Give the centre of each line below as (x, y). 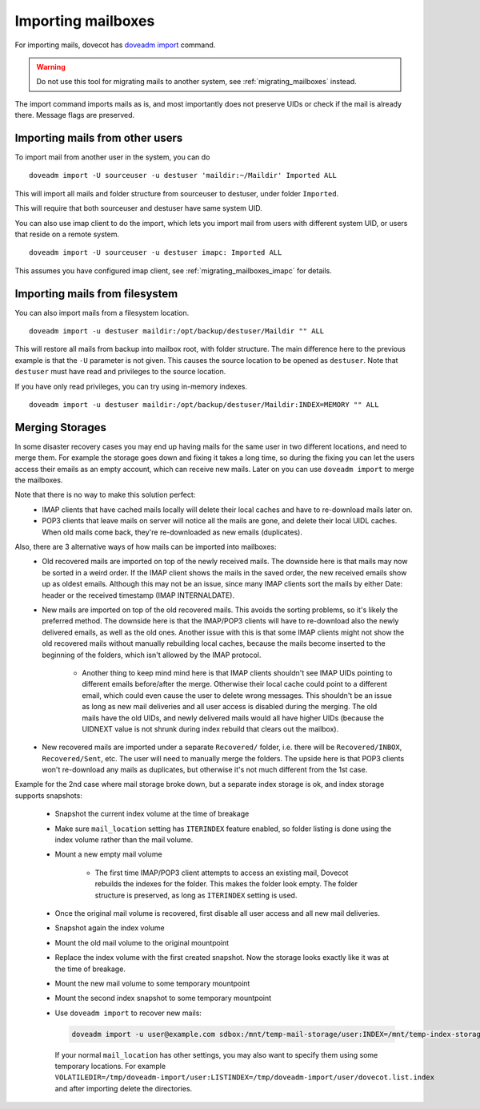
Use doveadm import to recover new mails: (128, 1013)
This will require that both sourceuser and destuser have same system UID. (139, 208)
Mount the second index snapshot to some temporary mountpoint (163, 998)
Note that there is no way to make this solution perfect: (105, 495)
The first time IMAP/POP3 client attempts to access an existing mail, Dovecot (222, 873)
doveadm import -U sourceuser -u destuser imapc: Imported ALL (156, 253)
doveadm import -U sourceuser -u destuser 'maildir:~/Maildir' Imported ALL (183, 175)
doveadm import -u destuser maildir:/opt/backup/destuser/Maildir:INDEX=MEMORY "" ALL (204, 405)
